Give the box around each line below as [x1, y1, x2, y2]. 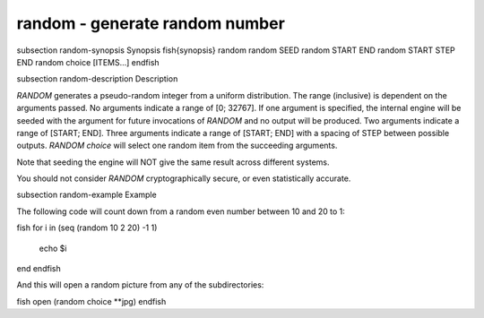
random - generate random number [16, 13, 286, 33]
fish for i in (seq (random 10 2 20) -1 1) [16, 222, 158, 233]
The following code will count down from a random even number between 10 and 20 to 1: [16, 206, 345, 217]
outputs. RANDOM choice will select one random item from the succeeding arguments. [16, 140, 338, 151]
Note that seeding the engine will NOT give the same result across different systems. [16, 157, 331, 168]
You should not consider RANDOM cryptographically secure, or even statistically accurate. [16, 173, 351, 184]
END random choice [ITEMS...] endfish [16, 56, 160, 67]
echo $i [39, 243, 67, 254]
